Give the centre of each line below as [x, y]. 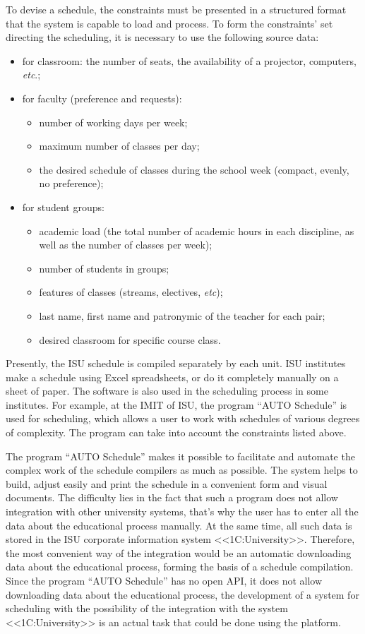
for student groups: [63, 207]
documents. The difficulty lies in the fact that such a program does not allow [172, 497]
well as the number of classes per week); [126, 245]
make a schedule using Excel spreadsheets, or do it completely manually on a [172, 377]
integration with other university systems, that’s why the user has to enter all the [182, 512]
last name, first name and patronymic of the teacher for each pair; [182, 315]
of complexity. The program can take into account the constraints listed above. [176, 432]
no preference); [71, 183]
